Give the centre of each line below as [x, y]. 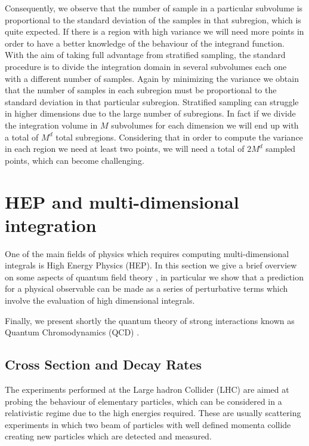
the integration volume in [51, 125]
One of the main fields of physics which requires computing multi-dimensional [147, 253]
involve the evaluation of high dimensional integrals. [100, 300]
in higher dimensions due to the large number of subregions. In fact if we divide [150, 113]
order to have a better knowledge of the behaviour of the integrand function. [145, 43]
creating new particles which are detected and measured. [108, 436]
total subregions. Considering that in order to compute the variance [179, 137]
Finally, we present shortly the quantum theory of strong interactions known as [150, 320]
